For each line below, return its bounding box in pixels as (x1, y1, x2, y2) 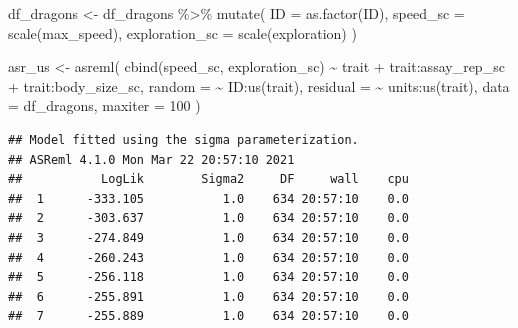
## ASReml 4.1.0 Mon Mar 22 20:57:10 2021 (8, 152, 295, 167)
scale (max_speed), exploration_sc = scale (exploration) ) (8, 22, 357, 43)
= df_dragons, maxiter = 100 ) (8, 95, 201, 116)
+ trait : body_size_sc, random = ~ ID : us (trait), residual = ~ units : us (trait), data (8, 75, 510, 96)
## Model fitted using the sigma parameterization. (8, 132, 359, 147)
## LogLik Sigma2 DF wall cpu (8, 172, 409, 187)
